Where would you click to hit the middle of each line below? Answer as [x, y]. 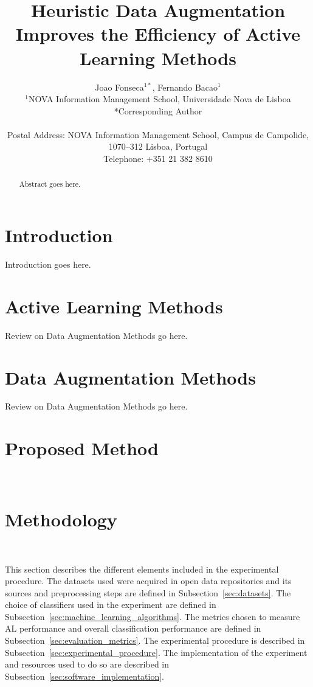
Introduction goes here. [48, 264]
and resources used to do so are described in [87, 664]
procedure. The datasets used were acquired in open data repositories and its [148, 581]
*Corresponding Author [158, 110]
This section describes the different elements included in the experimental [142, 569]
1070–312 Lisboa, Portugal [158, 146]
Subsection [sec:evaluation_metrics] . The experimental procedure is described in [155, 640]
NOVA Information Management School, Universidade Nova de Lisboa [160, 99]
